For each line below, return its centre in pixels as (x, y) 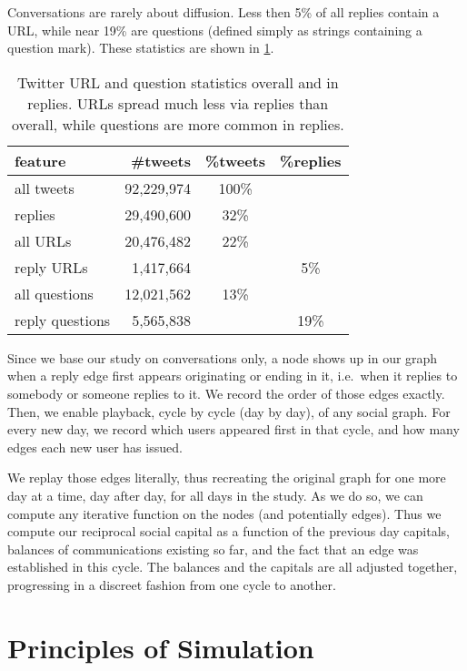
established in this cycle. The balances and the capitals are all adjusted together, (233, 567)
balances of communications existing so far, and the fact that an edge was (213, 549)
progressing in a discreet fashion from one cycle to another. (172, 584)
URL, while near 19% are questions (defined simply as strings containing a (215, 30)
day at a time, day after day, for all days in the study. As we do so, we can (215, 495)
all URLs (43, 240)
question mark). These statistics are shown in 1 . (141, 48)
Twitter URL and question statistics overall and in (178, 82)
